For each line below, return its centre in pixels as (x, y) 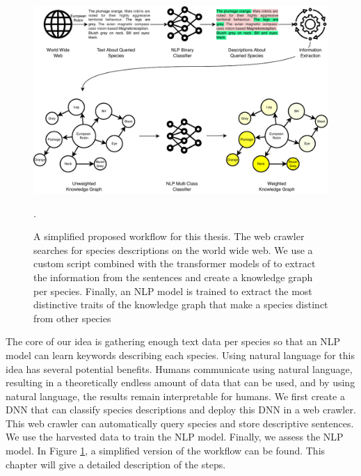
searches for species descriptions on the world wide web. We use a (173, 249)
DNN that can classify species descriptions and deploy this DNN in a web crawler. (181, 410)
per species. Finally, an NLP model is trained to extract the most (173, 291)
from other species (72, 318)
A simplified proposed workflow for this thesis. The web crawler (169, 236)
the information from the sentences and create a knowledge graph (173, 277)
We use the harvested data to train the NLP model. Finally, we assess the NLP (175, 437)
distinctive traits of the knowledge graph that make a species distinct (181, 304)
